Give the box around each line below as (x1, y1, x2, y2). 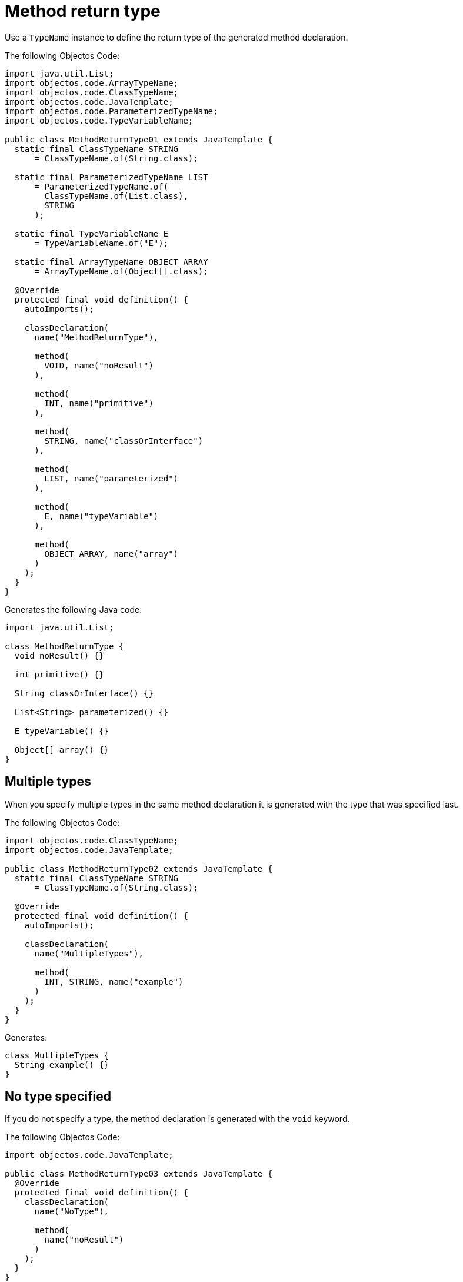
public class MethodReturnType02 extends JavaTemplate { (5, 863, 273, 874)
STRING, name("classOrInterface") (44, 436, 204, 446)
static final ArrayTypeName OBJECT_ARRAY (14, 257, 208, 267)
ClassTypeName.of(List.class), (44, 191, 188, 201)
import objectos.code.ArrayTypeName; (5, 78, 179, 88)
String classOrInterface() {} (14, 688, 154, 698)
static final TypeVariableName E (14, 228, 169, 238)
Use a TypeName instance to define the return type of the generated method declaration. (5, 32, 348, 42)
